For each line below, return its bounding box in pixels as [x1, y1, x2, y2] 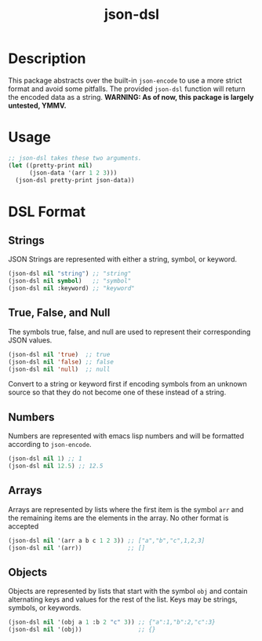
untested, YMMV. [8, 101, 67, 110]
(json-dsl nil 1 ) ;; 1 [8, 455, 82, 463]
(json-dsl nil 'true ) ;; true [8, 350, 111, 358]
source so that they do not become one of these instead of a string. [8, 387, 227, 397]
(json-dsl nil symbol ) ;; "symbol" [8, 277, 132, 285]
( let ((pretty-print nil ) [8, 161, 93, 170]
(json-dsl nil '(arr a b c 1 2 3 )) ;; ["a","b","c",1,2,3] [8, 537, 206, 544]
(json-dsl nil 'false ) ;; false [8, 357, 114, 366]
